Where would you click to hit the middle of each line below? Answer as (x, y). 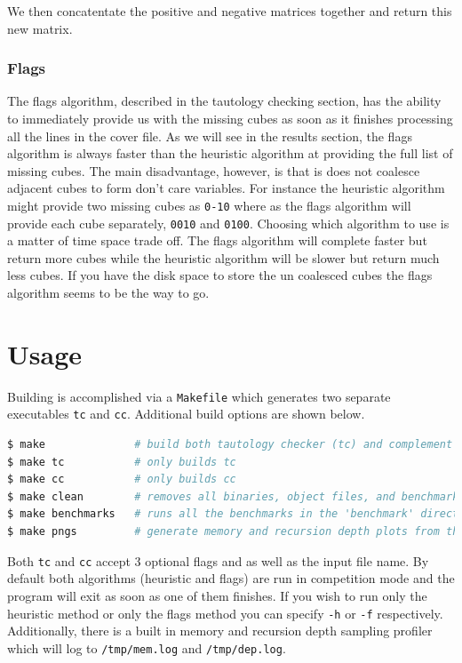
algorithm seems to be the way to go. (108, 293)
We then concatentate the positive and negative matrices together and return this (230, 11)
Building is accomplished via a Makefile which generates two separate (199, 396)
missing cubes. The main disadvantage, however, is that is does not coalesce (214, 170)
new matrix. (40, 28)
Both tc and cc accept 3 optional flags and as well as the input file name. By (218, 560)
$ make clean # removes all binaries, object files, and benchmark (233, 496)
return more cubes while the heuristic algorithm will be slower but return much (223, 257)
